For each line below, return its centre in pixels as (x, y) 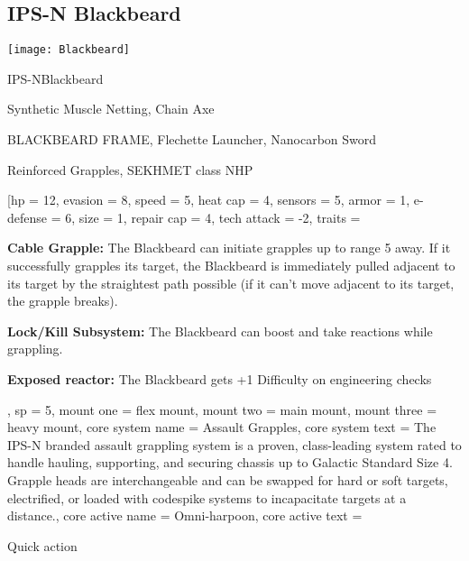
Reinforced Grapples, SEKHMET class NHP (130, 169)
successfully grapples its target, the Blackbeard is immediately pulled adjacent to (231, 266)
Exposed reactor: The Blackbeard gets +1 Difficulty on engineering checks (220, 378)
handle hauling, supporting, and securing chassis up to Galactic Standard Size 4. (230, 462)
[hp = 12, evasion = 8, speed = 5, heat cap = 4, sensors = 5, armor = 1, (209, 200)
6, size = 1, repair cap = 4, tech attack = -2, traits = (213, 217)
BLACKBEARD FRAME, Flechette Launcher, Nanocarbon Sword (192, 139)
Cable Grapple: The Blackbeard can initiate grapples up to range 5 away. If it (229, 248)
